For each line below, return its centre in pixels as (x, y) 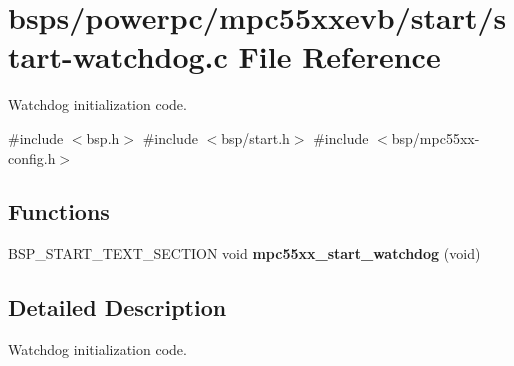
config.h (32, 157)
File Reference (339, 56)
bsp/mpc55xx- (435, 137)
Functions (59, 211)
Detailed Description (117, 307)
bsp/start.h (255, 137)
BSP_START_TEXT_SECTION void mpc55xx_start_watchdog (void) (244, 253)
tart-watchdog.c (118, 56)
